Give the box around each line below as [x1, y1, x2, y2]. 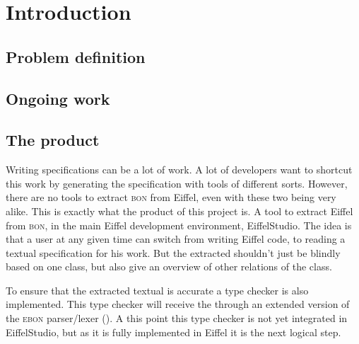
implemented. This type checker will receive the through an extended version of [6, 297, 350, 311]
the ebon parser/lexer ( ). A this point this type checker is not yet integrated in [6, 311, 348, 326]
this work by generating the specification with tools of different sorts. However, [6, 176, 348, 190]
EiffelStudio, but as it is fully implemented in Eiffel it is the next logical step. [6, 324, 341, 339]
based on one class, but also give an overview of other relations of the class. [6, 259, 332, 274]
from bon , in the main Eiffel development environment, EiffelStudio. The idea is [6, 217, 352, 232]
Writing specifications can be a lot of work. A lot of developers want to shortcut [6, 162, 353, 177]
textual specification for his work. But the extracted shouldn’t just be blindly [6, 245, 341, 260]
